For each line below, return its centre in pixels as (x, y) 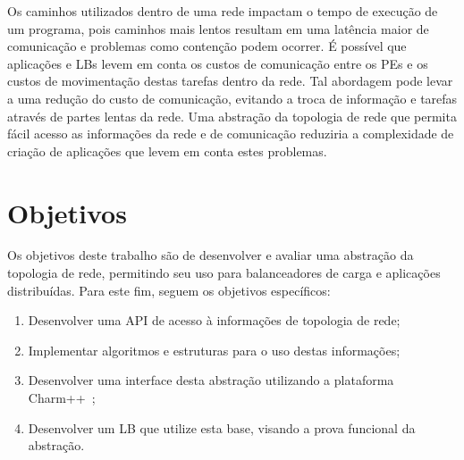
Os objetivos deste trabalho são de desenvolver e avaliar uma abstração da (211, 255)
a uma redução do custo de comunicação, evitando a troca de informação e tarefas (232, 98)
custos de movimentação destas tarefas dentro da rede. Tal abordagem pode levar (230, 81)
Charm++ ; (62, 398)
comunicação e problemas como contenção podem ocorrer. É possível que (207, 46)
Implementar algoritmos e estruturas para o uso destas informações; (214, 350)
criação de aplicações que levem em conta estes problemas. (167, 151)
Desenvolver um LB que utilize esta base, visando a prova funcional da (222, 427)
